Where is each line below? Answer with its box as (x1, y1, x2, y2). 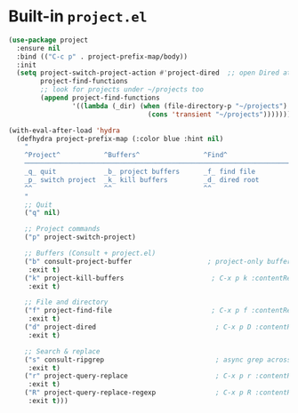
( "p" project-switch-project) (24, 233, 137, 242)
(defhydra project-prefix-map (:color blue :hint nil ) (16, 134, 224, 143)
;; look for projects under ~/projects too (40, 85, 204, 94)
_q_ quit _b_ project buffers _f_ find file (24, 167, 255, 177)
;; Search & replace (24, 346, 101, 356)
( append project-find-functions (40, 93, 161, 103)
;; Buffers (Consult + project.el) (24, 249, 157, 258)
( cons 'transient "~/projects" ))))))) (147, 109, 292, 119)
